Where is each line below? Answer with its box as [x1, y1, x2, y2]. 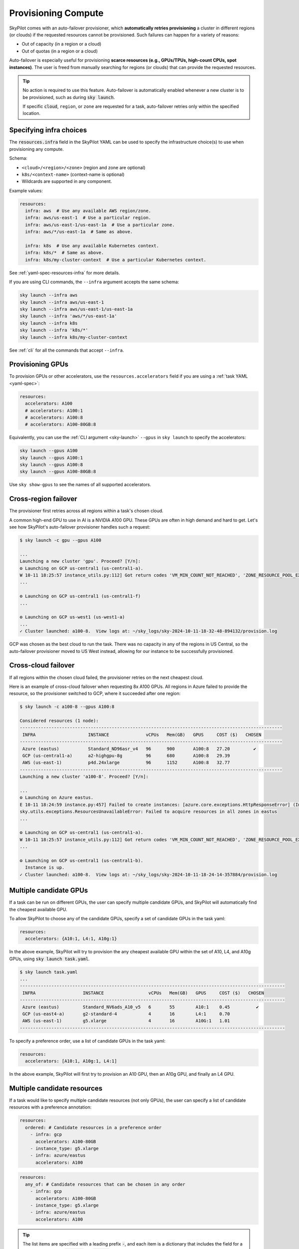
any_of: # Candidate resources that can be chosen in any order [25, 1182, 185, 1187]
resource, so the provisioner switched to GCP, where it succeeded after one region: [9, 690, 181, 696]
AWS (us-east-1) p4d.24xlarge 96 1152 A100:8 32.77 [22, 760, 230, 765]
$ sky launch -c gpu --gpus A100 [19, 538, 102, 543]
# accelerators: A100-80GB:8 [25, 422, 97, 427]
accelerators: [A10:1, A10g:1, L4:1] [25, 1058, 117, 1064]
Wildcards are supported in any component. [21, 178, 112, 184]
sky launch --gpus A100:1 [19, 455, 83, 461]
